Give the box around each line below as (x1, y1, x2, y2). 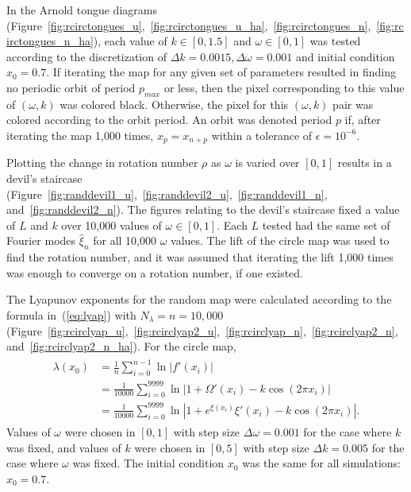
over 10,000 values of (61, 216, 162, 233)
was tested (309, 33, 361, 49)
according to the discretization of (6, 48, 167, 64)
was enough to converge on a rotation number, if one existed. (6, 264, 303, 281)
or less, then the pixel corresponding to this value (163, 79, 405, 95)
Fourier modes (6, 232, 76, 249)
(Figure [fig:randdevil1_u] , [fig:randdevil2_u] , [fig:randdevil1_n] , (6, 185, 328, 202)
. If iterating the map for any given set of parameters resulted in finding (46, 64, 396, 80)
